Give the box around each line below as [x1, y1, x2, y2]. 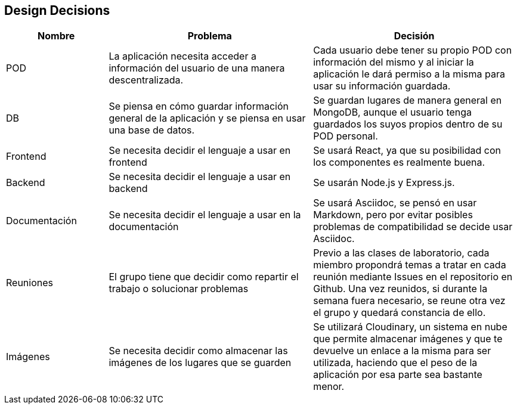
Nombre [38, 30, 75, 42]
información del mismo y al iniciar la [313, 56, 474, 69]
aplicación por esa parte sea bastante [313, 368, 482, 381]
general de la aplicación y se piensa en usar [109, 112, 306, 125]
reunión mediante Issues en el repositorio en [313, 271, 513, 283]
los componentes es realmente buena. [313, 156, 485, 169]
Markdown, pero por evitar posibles [313, 209, 473, 221]
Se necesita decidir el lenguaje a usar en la [109, 209, 301, 221]
